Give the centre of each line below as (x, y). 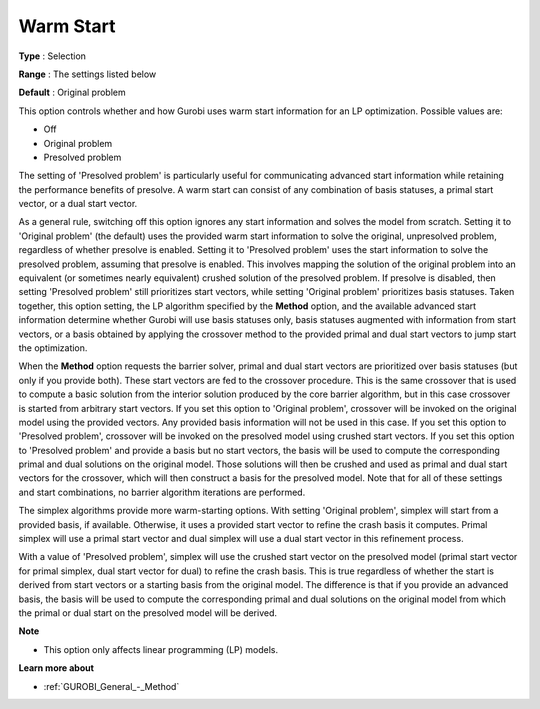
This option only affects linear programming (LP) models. (161, 649)
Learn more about (56, 668)
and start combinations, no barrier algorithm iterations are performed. (162, 492)
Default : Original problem (72, 92)
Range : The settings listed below (87, 74)
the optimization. (53, 347)
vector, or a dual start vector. (78, 204)
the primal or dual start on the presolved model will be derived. (148, 613)
